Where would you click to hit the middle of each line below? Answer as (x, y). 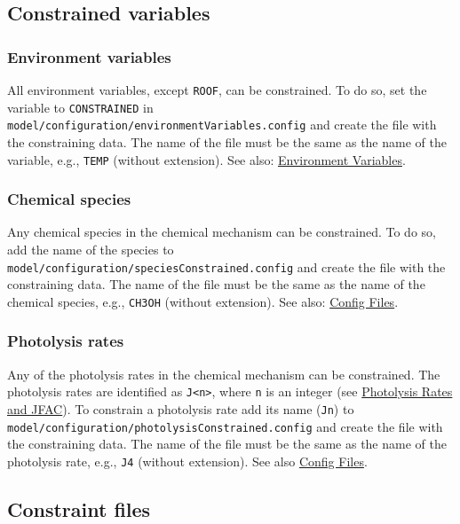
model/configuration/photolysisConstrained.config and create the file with (225, 426)
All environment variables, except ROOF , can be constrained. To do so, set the (217, 90)
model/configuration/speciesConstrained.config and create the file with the (226, 266)
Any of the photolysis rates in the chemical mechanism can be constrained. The (224, 374)
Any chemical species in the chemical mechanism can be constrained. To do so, (222, 232)
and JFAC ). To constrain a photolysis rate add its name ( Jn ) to (181, 409)
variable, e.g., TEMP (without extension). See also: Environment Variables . (206, 159)
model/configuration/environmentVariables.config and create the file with (222, 125)
